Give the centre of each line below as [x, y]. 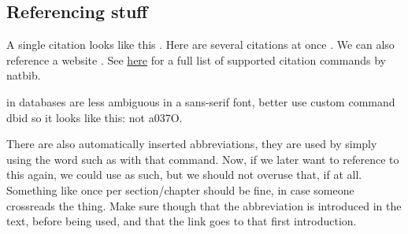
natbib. [24, 75]
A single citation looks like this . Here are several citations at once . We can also [200, 45]
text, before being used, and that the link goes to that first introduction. [182, 221]
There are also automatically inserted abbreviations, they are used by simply [192, 144]
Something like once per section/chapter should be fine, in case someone [180, 189]
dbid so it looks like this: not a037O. [95, 117]
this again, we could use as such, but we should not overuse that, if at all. [184, 175]
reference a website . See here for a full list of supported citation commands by [196, 59]
